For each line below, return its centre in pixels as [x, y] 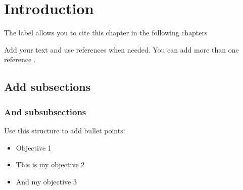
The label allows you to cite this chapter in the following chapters [106, 33]
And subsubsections [45, 111]
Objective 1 [34, 147]
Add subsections [47, 87]
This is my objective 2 [50, 164]
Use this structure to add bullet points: [65, 130]
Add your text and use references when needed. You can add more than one [121, 49]
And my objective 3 [46, 181]
